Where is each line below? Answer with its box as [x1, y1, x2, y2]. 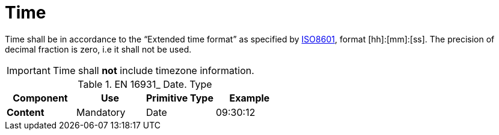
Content [7, 106, 44, 118]
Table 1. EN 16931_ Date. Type [78, 78, 212, 90]
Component [13, 91, 68, 104]
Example [229, 91, 270, 104]
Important [7, 64, 51, 76]
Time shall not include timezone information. [52, 64, 254, 76]
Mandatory [76, 106, 126, 118]
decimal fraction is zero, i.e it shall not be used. [5, 44, 192, 54]
